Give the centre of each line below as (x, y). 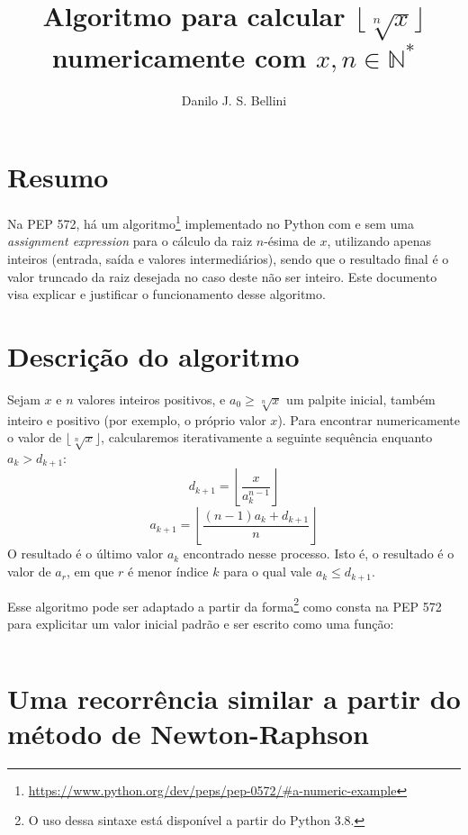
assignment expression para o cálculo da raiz (130, 241)
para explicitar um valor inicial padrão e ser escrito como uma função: (201, 623)
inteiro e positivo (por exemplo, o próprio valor (137, 419)
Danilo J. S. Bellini (234, 100)
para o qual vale (268, 572)
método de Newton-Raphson (188, 733)
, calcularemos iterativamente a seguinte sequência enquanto (267, 437)
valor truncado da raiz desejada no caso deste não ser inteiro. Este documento (222, 276)
